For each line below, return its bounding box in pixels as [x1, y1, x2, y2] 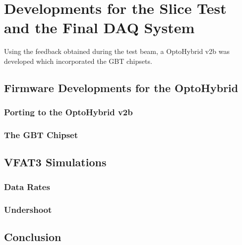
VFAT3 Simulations [4, 154, 107, 170]
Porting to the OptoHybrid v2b [4, 106, 133, 118]
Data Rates [4, 180, 50, 193]
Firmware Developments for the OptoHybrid [4, 80, 239, 95]
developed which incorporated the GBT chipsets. [4, 55, 152, 66]
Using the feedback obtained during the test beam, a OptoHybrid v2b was [4, 46, 230, 56]
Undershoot [4, 203, 52, 215]
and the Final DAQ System [4, 17, 195, 38]
